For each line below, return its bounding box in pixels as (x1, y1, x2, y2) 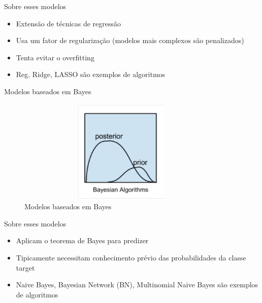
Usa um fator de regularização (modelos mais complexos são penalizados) (16, 35, 244, 46)
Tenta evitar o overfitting (16, 52, 94, 62)
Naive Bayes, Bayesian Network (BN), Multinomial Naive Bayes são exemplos (16, 279, 258, 290)
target (16, 262, 35, 273)
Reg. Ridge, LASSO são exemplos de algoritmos (16, 69, 166, 80)
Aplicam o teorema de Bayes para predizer (16, 235, 149, 246)
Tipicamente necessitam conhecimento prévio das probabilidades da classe (16, 252, 246, 262)
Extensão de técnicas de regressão (16, 18, 121, 28)
